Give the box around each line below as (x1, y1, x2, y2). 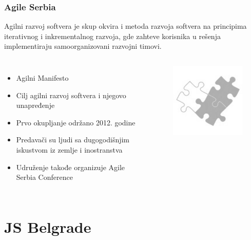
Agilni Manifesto (16, 72, 69, 83)
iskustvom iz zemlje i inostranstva (16, 144, 123, 155)
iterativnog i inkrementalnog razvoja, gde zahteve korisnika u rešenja (4, 30, 221, 41)
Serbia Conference (16, 172, 73, 182)
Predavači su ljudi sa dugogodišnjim (16, 134, 130, 145)
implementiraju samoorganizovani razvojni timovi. (4, 41, 162, 51)
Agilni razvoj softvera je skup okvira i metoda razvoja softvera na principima (4, 21, 247, 31)
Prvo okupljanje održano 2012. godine (16, 117, 136, 127)
